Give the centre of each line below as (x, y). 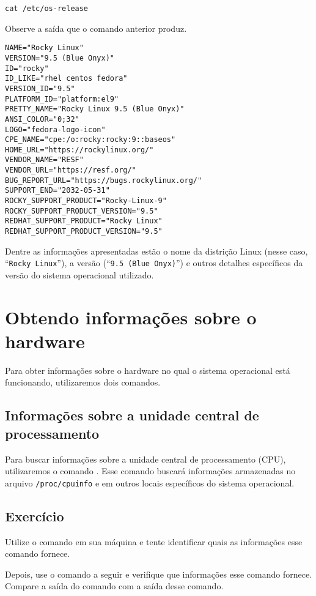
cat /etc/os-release (47, 9)
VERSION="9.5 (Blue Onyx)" (60, 58)
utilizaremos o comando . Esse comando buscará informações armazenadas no (150, 471)
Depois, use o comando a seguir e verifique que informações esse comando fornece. (159, 574)
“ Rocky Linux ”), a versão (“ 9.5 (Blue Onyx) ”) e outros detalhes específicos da (154, 263)
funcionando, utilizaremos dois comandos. (83, 382)
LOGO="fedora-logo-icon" (55, 129)
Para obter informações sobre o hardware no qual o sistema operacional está (148, 370)
